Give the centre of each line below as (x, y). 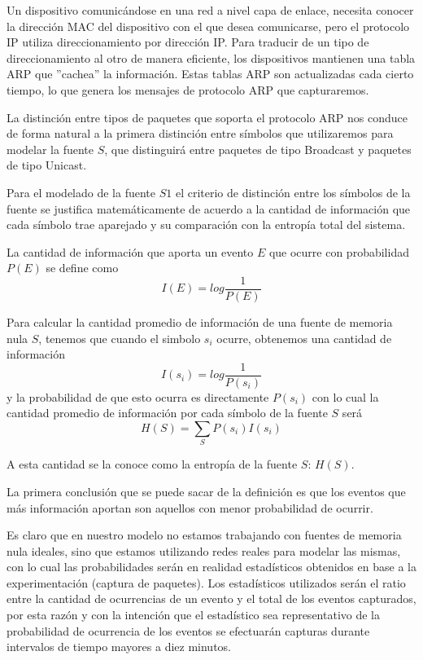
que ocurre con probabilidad (339, 251)
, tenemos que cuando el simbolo (120, 338)
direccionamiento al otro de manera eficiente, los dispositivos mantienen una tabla (211, 57)
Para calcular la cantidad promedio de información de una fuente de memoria (200, 321)
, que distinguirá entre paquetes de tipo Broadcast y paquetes (258, 149)
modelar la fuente (50, 149)
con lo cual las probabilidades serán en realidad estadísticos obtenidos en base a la (211, 567)
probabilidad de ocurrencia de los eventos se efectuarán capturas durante (188, 630)
